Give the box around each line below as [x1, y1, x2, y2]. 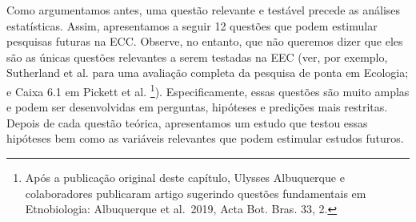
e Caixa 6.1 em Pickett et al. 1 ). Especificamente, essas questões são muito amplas [6, 80, 410, 99]
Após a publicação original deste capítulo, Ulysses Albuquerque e [25, 169, 345, 185]
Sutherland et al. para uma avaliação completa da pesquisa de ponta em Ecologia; [6, 64, 409, 81]
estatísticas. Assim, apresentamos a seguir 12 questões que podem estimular [6, 17, 378, 34]
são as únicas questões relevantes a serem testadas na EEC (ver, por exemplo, [6, 48, 388, 65]
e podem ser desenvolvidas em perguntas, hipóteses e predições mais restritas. [6, 99, 388, 115]
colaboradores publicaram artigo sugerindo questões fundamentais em [25, 184, 366, 201]
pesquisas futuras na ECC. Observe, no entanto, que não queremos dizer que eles [6, 33, 403, 50]
